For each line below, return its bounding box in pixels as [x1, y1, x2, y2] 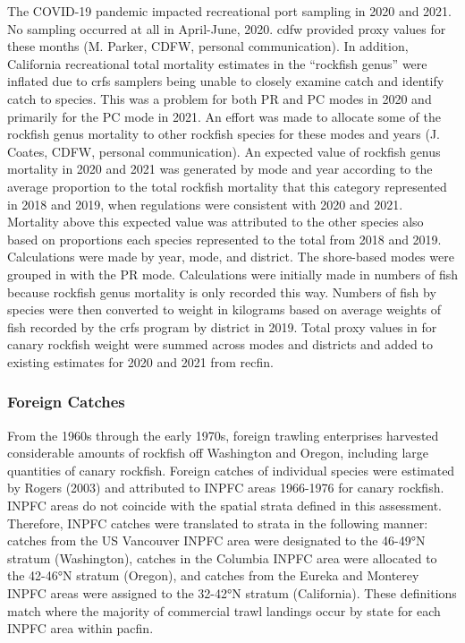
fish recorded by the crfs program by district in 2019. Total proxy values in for [7, 317, 437, 336]
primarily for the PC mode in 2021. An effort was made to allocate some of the [7, 107, 442, 125]
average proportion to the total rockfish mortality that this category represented [7, 176, 447, 195]
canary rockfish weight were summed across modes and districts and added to [7, 335, 433, 354]
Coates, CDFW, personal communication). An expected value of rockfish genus [7, 141, 441, 160]
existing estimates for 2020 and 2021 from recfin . [7, 352, 274, 371]
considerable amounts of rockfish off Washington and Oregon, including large [7, 443, 429, 462]
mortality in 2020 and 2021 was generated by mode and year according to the [7, 159, 433, 178]
